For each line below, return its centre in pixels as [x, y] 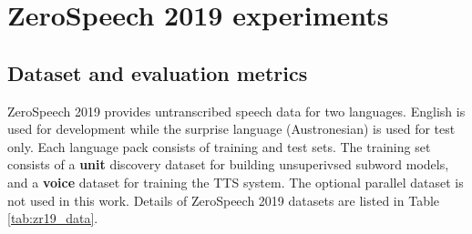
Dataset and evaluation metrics [158, 72]
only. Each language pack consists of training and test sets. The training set [219, 146]
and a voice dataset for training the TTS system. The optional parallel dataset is [236, 182]
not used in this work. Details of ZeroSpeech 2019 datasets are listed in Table [224, 200]
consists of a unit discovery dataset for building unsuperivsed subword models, [228, 164]
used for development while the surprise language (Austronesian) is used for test [231, 129]
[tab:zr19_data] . [53, 218]
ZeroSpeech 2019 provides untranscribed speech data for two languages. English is [236, 111]
